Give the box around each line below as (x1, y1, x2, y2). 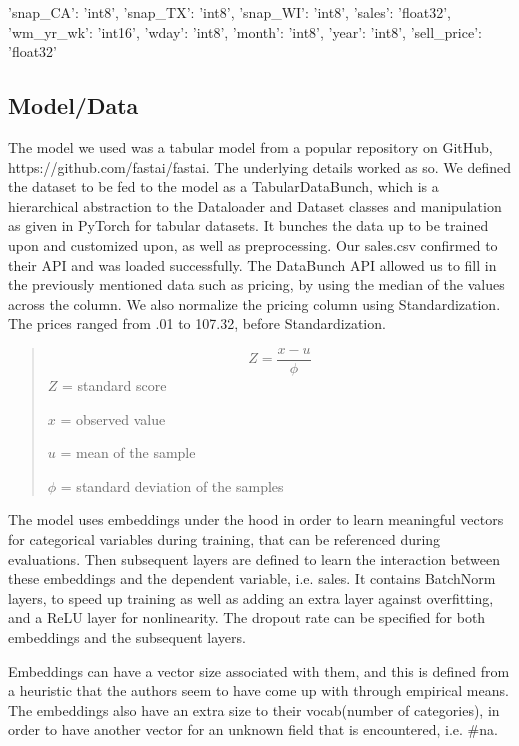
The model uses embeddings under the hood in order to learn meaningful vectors (8, 509, 504, 530)
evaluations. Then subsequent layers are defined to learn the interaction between (8, 548, 500, 569)
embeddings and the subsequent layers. (8, 626, 246, 647)
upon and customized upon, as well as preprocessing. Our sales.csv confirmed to (8, 234, 498, 255)
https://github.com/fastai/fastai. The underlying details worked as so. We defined (8, 156, 512, 177)
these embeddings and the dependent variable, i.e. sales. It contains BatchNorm (8, 568, 496, 589)
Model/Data (8, 90, 139, 121)
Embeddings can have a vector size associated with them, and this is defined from (8, 660, 510, 681)
